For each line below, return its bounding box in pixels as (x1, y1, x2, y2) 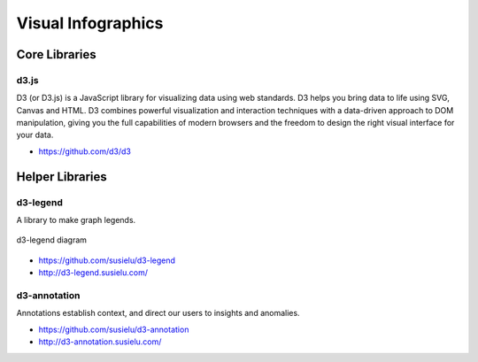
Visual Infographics (16, 13, 164, 33)
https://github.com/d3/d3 (38, 146, 132, 157)
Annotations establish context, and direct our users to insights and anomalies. (16, 308, 300, 319)
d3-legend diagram (16, 235, 88, 245)
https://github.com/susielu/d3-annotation (38, 324, 189, 335)
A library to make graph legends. (16, 215, 136, 226)
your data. (16, 129, 54, 141)
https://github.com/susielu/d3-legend (38, 255, 176, 266)
